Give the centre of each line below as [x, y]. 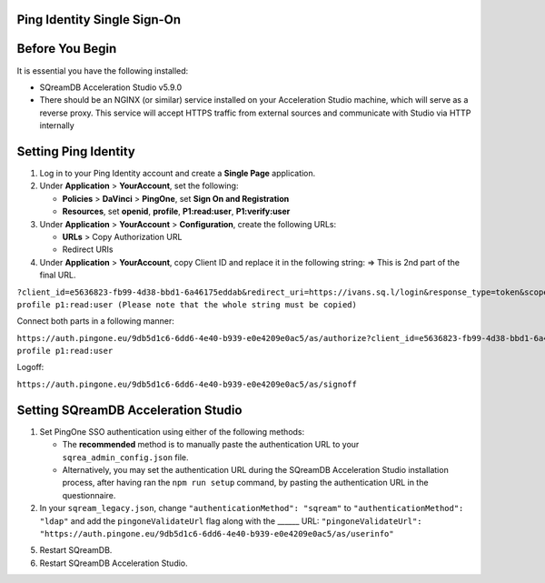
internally [57, 126]
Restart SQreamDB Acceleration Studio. [114, 563]
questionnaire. [89, 495]
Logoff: [30, 367]
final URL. [58, 275]
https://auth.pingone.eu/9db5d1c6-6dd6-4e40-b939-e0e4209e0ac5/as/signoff [187, 384]
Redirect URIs [88, 249]
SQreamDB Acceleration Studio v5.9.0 [111, 87]
